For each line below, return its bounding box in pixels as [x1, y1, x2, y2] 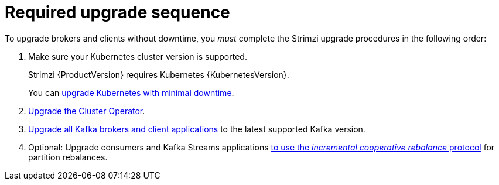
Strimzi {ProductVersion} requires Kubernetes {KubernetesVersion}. [28, 69, 289, 80]
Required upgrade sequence [5, 2, 230, 22]
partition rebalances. [28, 152, 108, 162]
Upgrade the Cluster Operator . [28, 105, 145, 116]
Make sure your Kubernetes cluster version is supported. [28, 51, 247, 61]
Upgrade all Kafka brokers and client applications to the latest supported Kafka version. [28, 124, 365, 134]
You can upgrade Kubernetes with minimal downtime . [28, 87, 234, 98]
